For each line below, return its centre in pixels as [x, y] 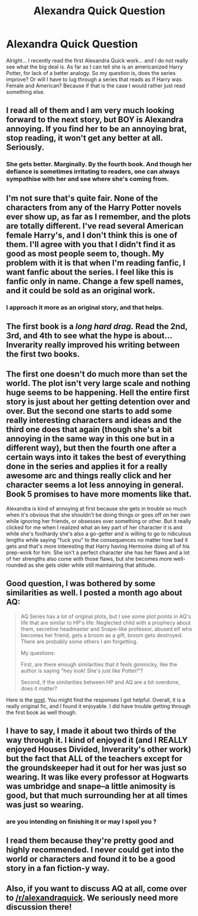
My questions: [38, 653]
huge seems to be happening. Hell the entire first [98, 393]
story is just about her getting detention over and [98, 402]
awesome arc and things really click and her [89, 476]
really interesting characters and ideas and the [94, 420]
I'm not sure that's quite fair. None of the [82, 198]
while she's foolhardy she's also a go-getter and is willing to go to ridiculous [99, 534]
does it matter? [39, 688]
